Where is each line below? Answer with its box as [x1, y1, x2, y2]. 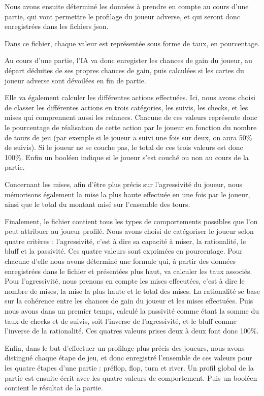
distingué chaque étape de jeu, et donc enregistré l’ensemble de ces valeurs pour [5, 352, 252, 363]
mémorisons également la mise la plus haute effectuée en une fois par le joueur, [5, 189, 250, 199]
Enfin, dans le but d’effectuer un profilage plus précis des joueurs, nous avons [5, 342, 245, 353]
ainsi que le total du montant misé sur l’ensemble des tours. [5, 199, 190, 209]
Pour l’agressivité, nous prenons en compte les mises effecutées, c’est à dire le [5, 276, 245, 286]
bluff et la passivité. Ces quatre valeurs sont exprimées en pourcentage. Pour [5, 246, 243, 256]
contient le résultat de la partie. [5, 382, 103, 393]
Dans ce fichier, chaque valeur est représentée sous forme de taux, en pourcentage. [5, 38, 260, 48]
